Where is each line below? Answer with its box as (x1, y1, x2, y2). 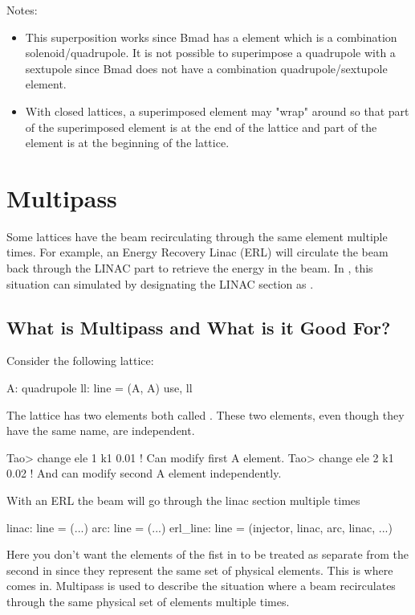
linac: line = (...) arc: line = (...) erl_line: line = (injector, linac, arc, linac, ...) (6, 519, 393, 535)
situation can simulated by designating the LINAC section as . (6, 275, 314, 292)
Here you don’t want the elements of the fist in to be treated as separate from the (6, 546, 409, 563)
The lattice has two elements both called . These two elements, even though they (6, 406, 405, 423)
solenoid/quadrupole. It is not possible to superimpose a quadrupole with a (25, 44, 396, 61)
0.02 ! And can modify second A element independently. (6, 465, 282, 482)
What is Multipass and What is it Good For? (6, 314, 391, 339)
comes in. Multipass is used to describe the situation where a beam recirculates (6, 577, 396, 594)
